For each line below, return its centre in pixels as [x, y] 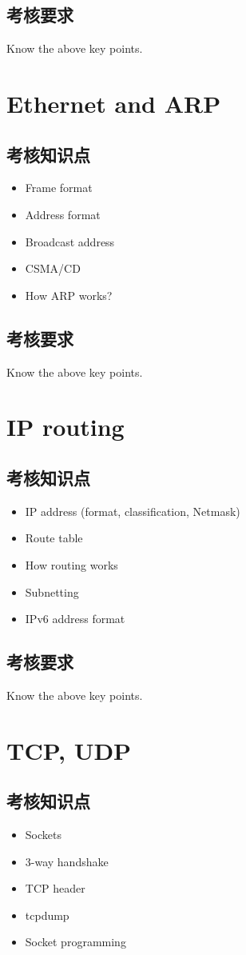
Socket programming [75, 942]
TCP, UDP [69, 750]
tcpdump [47, 915]
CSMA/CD [53, 268]
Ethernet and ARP [114, 103]
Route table [54, 538]
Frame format [59, 188]
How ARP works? [69, 295]
